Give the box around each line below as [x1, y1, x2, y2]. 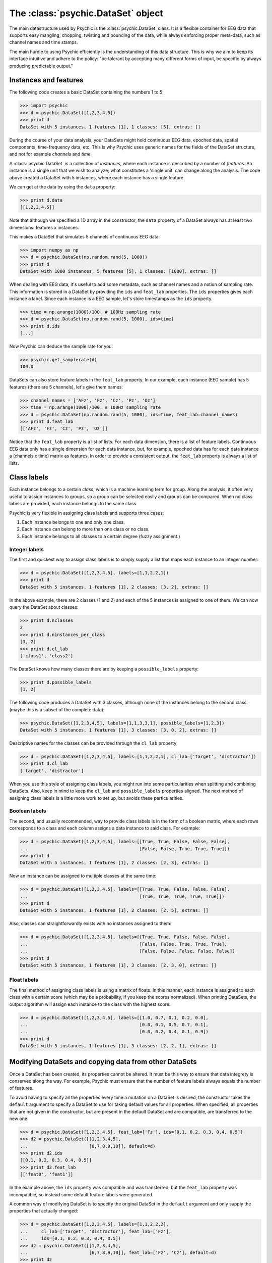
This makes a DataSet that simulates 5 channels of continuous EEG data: [9, 234, 160, 240]
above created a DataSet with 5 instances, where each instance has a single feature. [9, 174, 185, 180]
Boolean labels [9, 807, 46, 814]
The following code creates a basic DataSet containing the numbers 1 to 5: [9, 89, 164, 95]
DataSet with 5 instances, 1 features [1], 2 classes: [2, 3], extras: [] [20, 860, 209, 866]
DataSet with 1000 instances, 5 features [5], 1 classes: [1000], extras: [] [20, 268, 217, 274]
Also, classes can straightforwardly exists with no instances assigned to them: [9, 920, 172, 927]
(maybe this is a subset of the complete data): [9, 706, 105, 712]
